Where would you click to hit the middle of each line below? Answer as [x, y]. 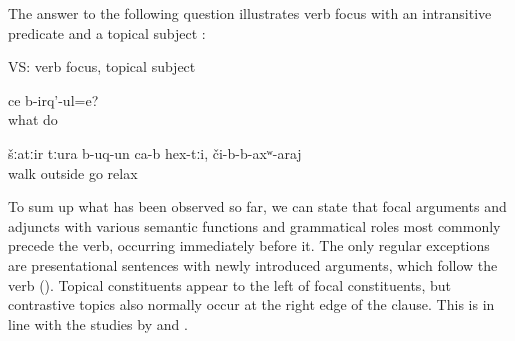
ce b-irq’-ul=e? [53, 99]
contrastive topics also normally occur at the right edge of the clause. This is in [251, 304]
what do [33, 119]
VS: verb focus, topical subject [102, 66]
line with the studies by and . [98, 323]
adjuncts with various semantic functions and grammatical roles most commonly [254, 225]
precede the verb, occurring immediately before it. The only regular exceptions [249, 245]
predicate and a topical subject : [107, 32]
